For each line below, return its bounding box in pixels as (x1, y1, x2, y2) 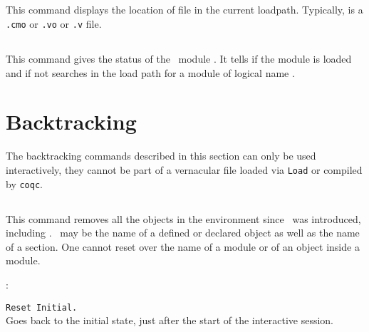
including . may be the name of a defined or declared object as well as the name (6, 225, 360, 240)
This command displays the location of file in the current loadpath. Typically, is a (6, 2, 363, 17)
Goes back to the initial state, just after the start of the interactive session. (6, 313, 333, 328)
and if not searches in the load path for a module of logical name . (6, 65, 295, 80)
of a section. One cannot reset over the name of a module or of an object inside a (6, 239, 360, 254)
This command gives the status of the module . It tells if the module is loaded (6, 51, 352, 66)
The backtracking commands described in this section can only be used (6, 148, 316, 163)
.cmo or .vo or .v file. (6, 16, 102, 31)
